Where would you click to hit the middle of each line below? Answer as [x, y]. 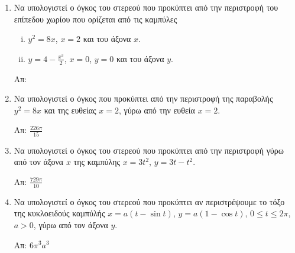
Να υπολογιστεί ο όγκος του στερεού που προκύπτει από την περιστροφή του [146, 7]
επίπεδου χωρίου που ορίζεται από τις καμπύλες [95, 19]
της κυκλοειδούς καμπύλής [59, 213]
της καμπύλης [97, 162]
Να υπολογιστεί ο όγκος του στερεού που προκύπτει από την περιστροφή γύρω [149, 150]
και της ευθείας [70, 110]
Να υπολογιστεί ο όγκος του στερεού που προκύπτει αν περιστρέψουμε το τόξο [149, 201]
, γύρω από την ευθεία [157, 110]
